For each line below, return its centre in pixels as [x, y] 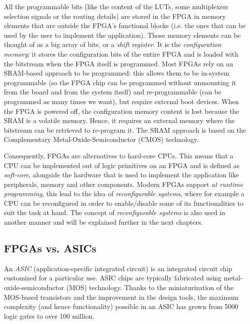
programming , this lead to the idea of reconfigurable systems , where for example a [124, 193]
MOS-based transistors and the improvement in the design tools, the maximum [121, 297]
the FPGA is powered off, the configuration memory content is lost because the [122, 111]
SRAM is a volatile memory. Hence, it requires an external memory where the [119, 120]
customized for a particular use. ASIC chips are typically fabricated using [113, 278]
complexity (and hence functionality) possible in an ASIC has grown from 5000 [121, 306]
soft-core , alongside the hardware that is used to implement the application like [121, 175]
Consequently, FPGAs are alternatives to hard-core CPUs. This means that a [119, 155]
